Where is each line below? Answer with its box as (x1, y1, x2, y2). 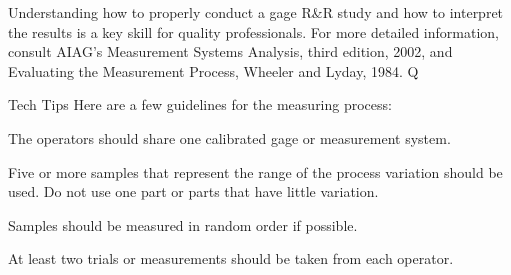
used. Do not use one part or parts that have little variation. (8, 181, 379, 202)
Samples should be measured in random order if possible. (8, 214, 358, 235)
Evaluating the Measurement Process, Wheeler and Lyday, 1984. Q (8, 60, 419, 81)
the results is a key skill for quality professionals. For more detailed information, (8, 21, 499, 42)
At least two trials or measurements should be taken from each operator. (8, 248, 454, 269)
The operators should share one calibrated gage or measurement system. (8, 127, 451, 148)
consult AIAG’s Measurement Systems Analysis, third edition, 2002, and (8, 41, 453, 62)
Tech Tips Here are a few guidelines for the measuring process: (8, 94, 392, 115)
